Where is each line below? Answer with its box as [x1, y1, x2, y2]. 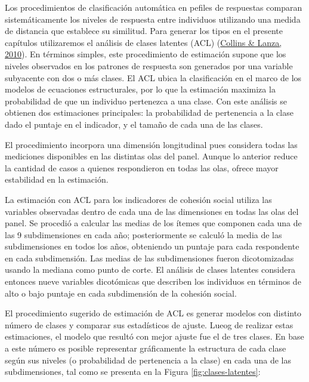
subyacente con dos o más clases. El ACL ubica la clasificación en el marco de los [5, 71, 302, 84]
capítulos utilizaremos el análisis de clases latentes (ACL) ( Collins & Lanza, [5, 36, 282, 48]
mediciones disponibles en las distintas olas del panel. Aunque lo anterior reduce [5, 150, 298, 162]
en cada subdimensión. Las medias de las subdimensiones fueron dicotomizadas [5, 251, 294, 264]
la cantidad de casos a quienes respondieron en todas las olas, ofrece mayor [5, 161, 279, 174]
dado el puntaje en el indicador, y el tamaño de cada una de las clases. [5, 118, 263, 130]
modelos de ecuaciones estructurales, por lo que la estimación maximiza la [5, 83, 276, 95]
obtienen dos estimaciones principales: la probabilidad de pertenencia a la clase [5, 106, 293, 119]
